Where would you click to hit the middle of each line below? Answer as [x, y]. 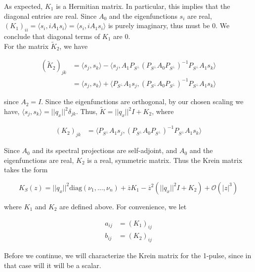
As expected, [23, 6]
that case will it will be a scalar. [53, 265]
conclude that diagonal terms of [52, 36]
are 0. [122, 36]
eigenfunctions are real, [39, 160]
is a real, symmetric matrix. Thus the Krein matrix [165, 160]
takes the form [26, 170]
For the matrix [26, 46]
